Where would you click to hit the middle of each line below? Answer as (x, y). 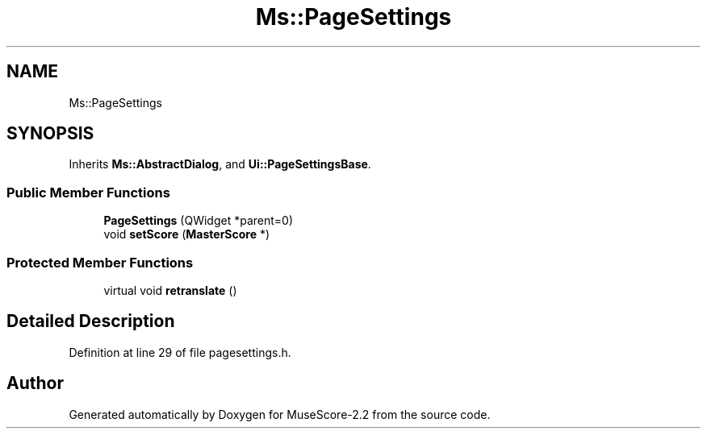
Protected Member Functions (100, 262)
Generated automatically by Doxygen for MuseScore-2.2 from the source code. (280, 414)
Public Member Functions (88, 192)
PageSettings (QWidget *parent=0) (199, 221)
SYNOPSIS (50, 134)
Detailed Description (91, 321)
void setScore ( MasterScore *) (187, 234)
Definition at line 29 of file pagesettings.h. (180, 352)
